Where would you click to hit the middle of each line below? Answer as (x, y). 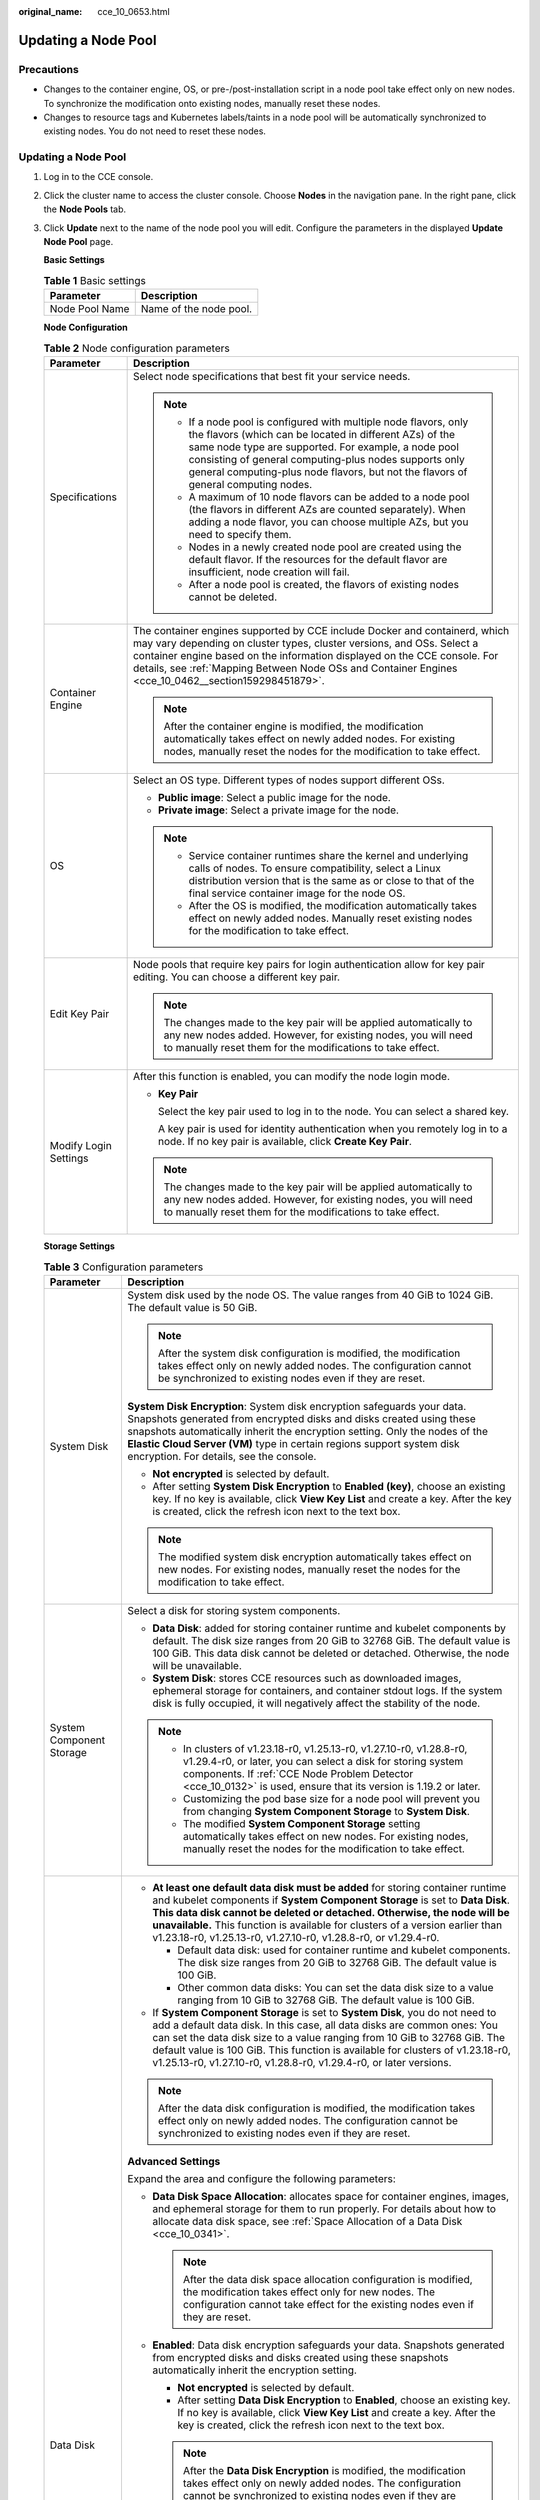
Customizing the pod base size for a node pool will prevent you (331, 1798)
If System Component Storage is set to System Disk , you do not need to (324, 2012)
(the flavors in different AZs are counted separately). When (327, 509)
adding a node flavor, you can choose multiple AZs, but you (328, 522)
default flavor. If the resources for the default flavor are (318, 559)
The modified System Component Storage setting (302, 1823)
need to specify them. (240, 534)
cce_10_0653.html (133, 11)
